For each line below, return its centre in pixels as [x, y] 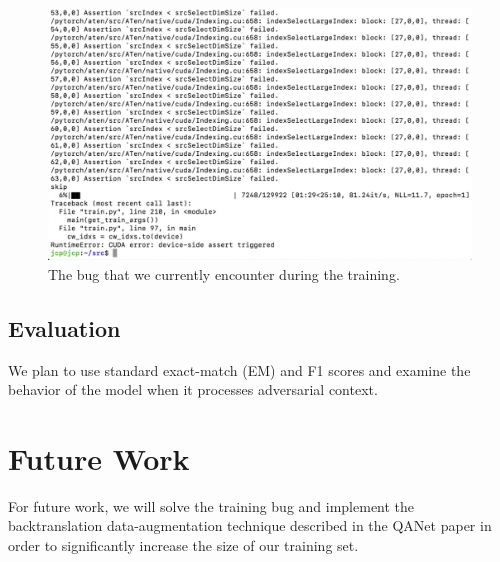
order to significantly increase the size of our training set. [183, 545]
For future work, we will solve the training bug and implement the [211, 505]
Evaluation [64, 327]
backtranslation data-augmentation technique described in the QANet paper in [250, 525]
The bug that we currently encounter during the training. [224, 273]
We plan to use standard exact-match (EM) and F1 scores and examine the [239, 369]
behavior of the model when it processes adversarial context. [193, 389]
